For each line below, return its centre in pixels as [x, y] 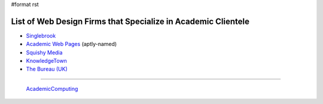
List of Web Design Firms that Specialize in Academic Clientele [130, 21]
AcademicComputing [52, 88]
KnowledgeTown [46, 61]
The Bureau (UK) [47, 69]
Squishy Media [44, 52]
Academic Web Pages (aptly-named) [71, 44]
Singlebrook [41, 35]
